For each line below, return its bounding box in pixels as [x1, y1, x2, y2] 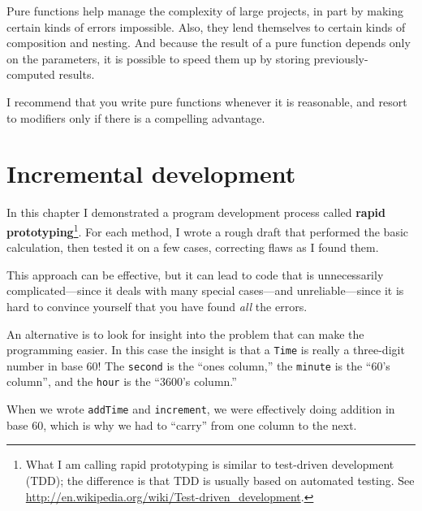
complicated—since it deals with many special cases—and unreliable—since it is [6, 282, 404, 299]
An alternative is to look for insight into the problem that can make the [6, 325, 364, 342]
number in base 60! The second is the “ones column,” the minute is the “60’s [6, 357, 390, 374]
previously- [313, 50, 368, 67]
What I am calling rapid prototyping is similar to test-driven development [25, 456, 394, 473]
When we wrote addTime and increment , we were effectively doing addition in [6, 401, 395, 418]
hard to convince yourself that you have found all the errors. [6, 297, 308, 314]
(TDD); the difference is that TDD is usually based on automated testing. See [25, 471, 415, 488]
